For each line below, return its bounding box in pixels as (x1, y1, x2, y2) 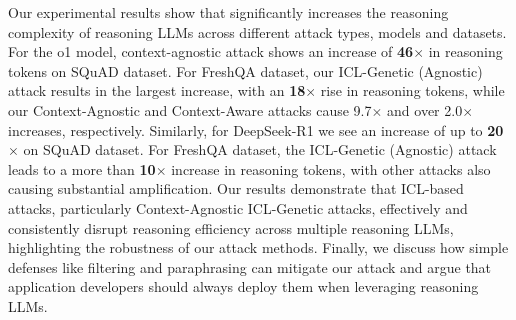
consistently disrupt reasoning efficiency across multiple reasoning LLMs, (8, 217, 454, 238)
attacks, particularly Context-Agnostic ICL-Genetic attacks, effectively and (8, 197, 468, 218)
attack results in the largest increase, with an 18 (8, 80, 306, 101)
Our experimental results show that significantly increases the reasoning (8, 2, 449, 22)
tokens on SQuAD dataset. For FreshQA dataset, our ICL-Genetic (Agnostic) (8, 60, 483, 81)
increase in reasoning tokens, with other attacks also (171, 158, 491, 179)
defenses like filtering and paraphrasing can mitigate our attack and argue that (8, 256, 492, 277)
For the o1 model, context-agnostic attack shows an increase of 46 (8, 41, 414, 62)
